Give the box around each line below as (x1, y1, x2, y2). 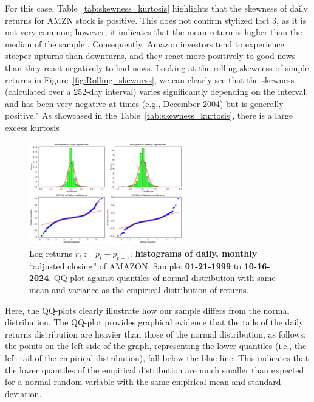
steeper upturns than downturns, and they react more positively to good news (5, 49, 296, 62)
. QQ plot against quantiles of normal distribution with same (49, 271, 276, 284)
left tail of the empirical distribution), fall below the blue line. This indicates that (5, 352, 309, 364)
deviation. (5, 387, 42, 400)
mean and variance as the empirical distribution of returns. (29, 283, 249, 296)
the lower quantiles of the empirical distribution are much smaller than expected (5, 363, 304, 376)
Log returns (29, 247, 73, 260)
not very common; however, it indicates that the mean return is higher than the (5, 26, 302, 38)
